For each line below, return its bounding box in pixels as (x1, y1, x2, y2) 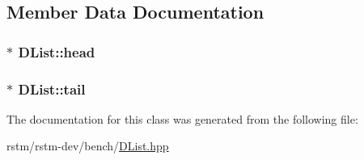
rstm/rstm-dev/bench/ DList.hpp (6, 137, 169, 154)
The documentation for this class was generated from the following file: (6, 110, 358, 127)
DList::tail (18, 78, 86, 99)
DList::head (18, 41, 95, 61)
